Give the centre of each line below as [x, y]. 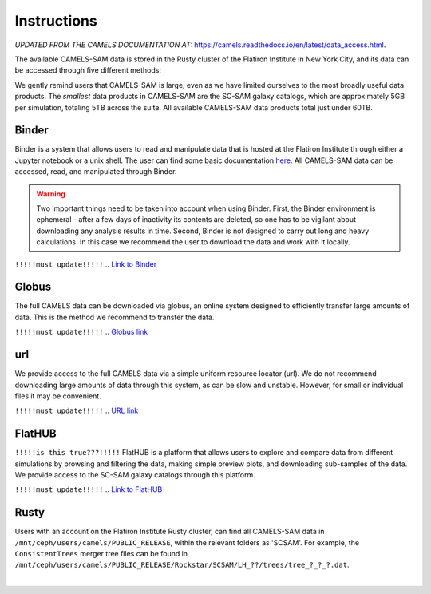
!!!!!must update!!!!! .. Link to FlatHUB [89, 489]
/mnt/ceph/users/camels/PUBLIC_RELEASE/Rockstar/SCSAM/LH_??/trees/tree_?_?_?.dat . [182, 565]
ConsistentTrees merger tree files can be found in [101, 554]
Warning [51, 194]
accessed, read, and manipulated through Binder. [96, 172]
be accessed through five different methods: [88, 70]
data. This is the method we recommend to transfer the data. [115, 317]
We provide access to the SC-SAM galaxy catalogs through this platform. [135, 474]
